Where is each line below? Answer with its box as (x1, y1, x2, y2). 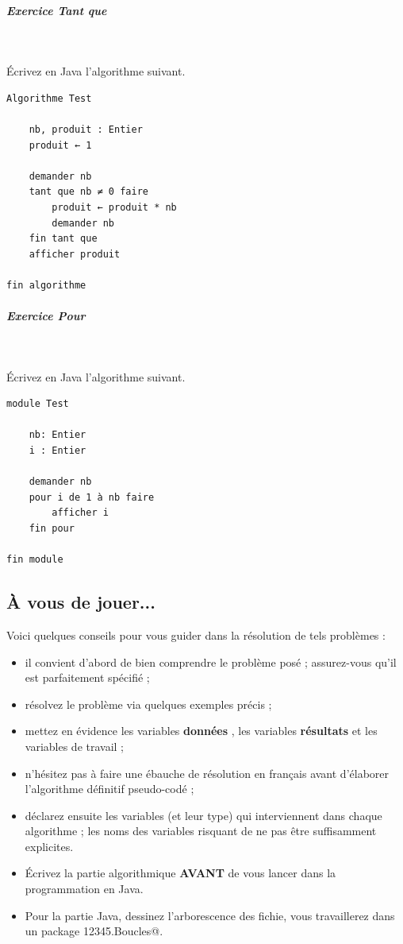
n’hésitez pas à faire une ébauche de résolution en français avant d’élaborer (25, 764, 390, 781)
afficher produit (29, 248, 121, 260)
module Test (6, 398, 69, 410)
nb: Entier (29, 429, 86, 441)
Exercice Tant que (6, 2, 107, 18)
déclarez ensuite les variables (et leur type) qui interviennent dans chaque (25, 807, 382, 823)
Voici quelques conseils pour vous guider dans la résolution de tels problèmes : (6, 626, 386, 643)
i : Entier (29, 445, 86, 456)
